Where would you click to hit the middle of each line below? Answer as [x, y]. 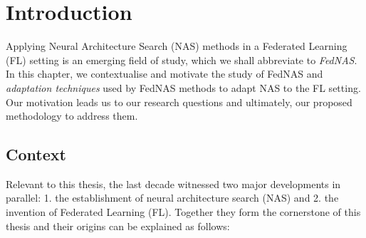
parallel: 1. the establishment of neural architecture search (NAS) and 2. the [172, 198]
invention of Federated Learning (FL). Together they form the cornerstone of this [183, 212]
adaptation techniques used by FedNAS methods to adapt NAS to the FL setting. [183, 87]
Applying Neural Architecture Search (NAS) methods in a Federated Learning [177, 46]
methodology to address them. [72, 116]
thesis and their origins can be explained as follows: [118, 226]
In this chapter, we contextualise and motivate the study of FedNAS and [164, 74]
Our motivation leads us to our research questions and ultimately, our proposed [179, 102]
